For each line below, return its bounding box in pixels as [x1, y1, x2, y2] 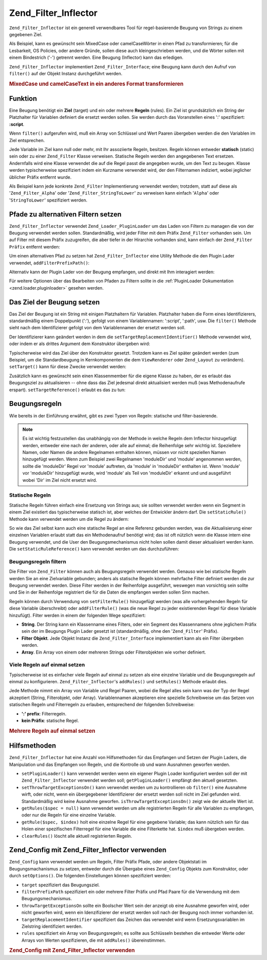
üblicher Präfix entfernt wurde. [9, 174, 72, 180]
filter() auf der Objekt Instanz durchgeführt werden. [9, 70, 123, 76]
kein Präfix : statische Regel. [21, 718, 79, 724]
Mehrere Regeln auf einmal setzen [9, 727, 95, 734]
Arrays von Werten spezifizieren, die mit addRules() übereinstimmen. [21, 937, 166, 943]
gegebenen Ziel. [9, 31, 43, 37]
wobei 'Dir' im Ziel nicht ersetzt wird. [22, 477, 97, 483]
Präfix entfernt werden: [9, 244, 60, 250]
